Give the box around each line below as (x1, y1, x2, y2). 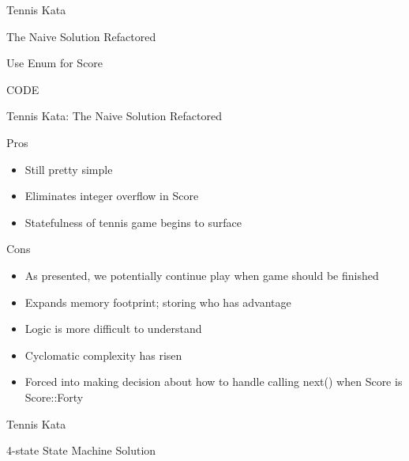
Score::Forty (24, 388, 84, 405)
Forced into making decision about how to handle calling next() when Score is (24, 373, 403, 390)
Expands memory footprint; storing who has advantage (24, 293, 291, 310)
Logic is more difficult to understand (24, 320, 202, 337)
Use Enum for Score (6, 55, 103, 71)
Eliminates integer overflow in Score (24, 187, 199, 204)
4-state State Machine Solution (6, 442, 156, 459)
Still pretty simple (24, 161, 113, 177)
